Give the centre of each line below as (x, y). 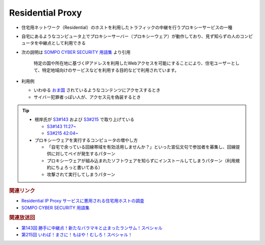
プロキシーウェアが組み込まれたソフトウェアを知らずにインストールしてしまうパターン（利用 (141, 160)
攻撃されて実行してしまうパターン (81, 174)
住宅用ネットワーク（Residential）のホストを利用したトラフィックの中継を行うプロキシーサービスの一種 (127, 27)
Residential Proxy (45, 13)
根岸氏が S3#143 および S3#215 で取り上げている (84, 119)
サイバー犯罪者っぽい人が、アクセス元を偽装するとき (87, 97)
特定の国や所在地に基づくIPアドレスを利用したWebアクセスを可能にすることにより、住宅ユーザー (132, 63)
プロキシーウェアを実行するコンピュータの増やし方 (86, 140)
